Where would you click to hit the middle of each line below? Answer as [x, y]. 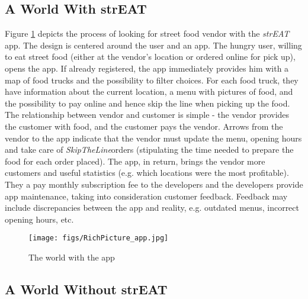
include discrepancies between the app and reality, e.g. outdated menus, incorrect [152, 208]
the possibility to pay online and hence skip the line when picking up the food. [147, 103]
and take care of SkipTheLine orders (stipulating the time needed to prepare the [149, 149]
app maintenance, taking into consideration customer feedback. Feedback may [146, 196]
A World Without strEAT [86, 289]
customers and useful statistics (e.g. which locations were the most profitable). [147, 173]
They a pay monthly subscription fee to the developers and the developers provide [154, 184]
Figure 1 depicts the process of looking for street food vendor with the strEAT [147, 33]
